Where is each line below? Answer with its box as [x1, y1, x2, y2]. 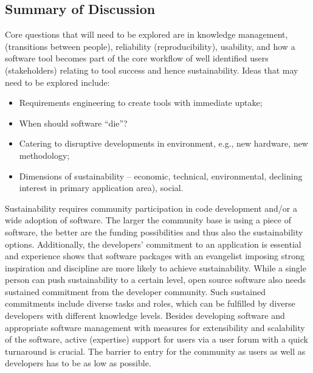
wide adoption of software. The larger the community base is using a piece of [5, 214, 291, 226]
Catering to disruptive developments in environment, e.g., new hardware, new [19, 137, 308, 150]
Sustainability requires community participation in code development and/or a [5, 201, 298, 214]
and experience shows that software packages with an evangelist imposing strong [5, 249, 304, 262]
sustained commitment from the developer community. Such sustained [5, 285, 266, 298]
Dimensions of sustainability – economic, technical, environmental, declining [19, 169, 303, 182]
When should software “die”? [19, 116, 128, 129]
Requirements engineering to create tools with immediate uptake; [19, 96, 263, 109]
